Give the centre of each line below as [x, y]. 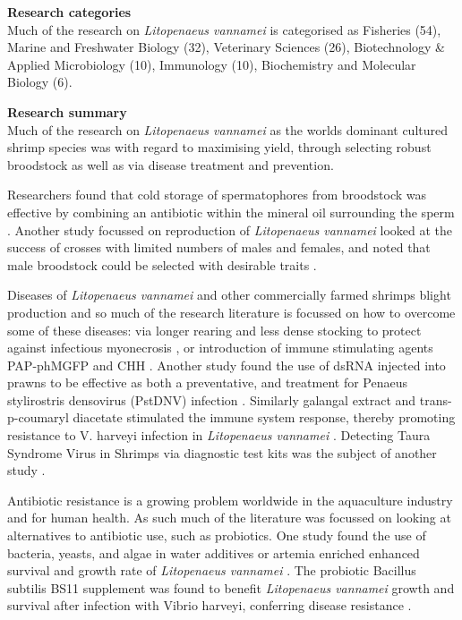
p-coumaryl [38, 417]
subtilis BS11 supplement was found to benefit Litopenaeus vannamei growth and [231, 587]
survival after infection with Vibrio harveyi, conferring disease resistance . [210, 605]
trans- [436, 399]
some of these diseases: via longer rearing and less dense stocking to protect [214, 330]
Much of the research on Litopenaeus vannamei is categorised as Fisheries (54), [224, 29]
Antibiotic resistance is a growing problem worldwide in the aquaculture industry [230, 500]
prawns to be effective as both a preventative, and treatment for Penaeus [207, 382]
